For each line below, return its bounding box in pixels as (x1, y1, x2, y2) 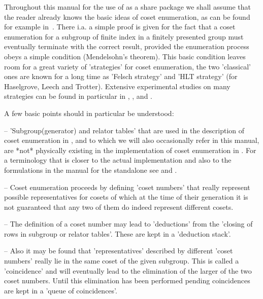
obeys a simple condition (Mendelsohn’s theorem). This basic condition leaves (4, 51, 246, 61)
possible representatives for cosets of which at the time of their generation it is (4, 192, 248, 202)
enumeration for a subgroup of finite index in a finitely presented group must (4, 31, 244, 42)
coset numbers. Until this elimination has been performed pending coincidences (4, 275, 250, 286)
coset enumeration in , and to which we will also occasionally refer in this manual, (4, 135, 259, 145)
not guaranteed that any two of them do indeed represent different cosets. (4, 201, 234, 212)
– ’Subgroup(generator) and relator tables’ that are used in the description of (4, 125, 245, 135)
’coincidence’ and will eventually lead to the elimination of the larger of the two (4, 265, 252, 276)
